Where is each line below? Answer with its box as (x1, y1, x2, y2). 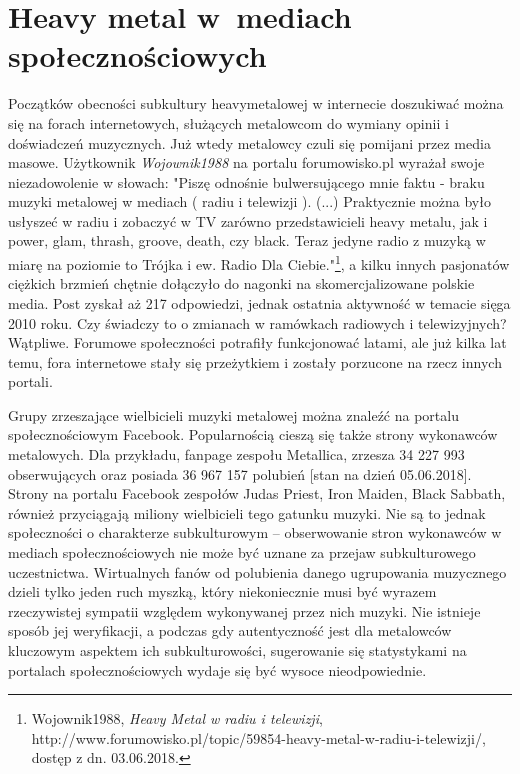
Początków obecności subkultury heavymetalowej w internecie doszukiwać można (8, 93, 504, 114)
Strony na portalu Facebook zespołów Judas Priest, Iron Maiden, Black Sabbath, (8, 483, 506, 504)
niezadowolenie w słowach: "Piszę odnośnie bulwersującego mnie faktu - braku (8, 171, 485, 192)
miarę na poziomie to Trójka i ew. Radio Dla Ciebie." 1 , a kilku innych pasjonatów (8, 251, 510, 274)
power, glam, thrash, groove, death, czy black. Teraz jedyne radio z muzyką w (8, 230, 486, 251)
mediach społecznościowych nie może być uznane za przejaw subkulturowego (8, 542, 476, 563)
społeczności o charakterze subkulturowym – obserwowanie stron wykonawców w (8, 522, 502, 543)
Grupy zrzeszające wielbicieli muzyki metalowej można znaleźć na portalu (8, 404, 459, 425)
